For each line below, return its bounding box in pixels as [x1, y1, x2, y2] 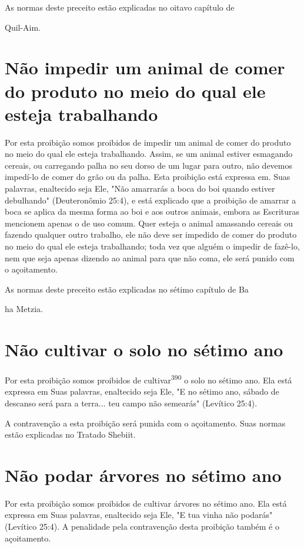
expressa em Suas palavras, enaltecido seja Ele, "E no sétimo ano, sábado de [5, 385, 279, 398]
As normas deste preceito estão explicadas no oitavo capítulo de [5, 1, 235, 13]
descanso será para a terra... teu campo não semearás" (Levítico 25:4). [5, 396, 258, 409]
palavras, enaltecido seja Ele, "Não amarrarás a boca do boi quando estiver [5, 182, 275, 195]
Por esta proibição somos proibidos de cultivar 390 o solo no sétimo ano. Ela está [5, 372, 292, 386]
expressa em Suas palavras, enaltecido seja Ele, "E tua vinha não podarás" [5, 508, 273, 521]
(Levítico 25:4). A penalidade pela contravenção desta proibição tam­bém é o [5, 520, 279, 533]
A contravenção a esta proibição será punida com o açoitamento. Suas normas [5, 416, 286, 429]
